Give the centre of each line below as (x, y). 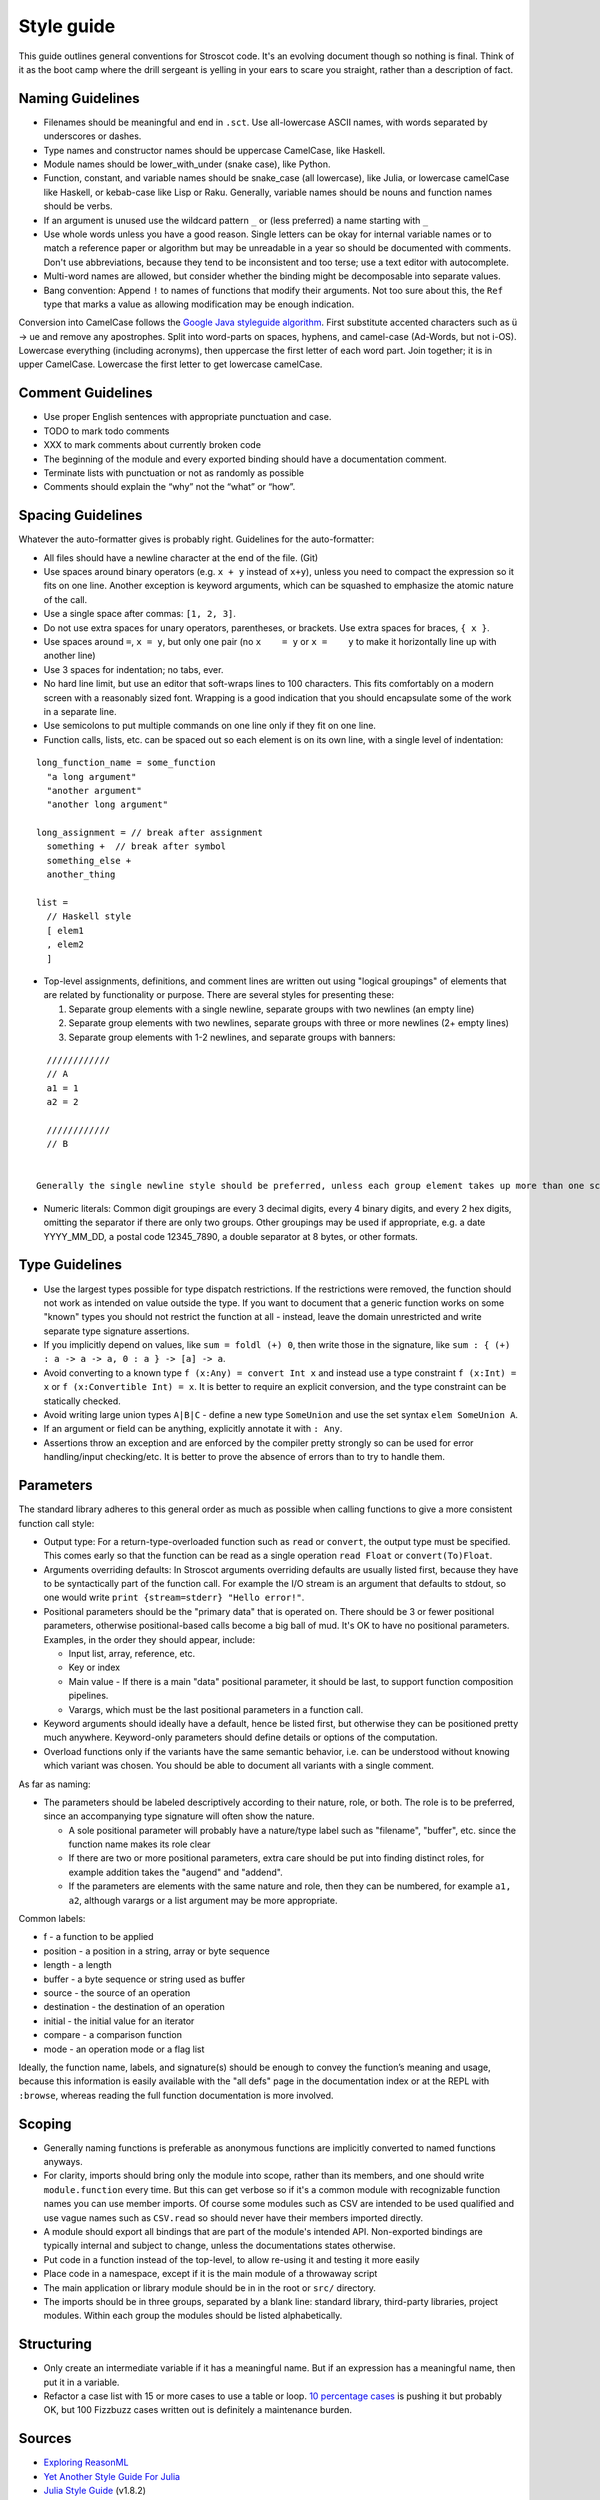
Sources (45, 2438)
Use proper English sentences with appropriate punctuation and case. (187, 417)
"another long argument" (107, 804)
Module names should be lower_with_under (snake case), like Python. (187, 164)
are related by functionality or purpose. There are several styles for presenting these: (219, 995)
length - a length (77, 1965)
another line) (69, 656)
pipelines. (88, 1696)
